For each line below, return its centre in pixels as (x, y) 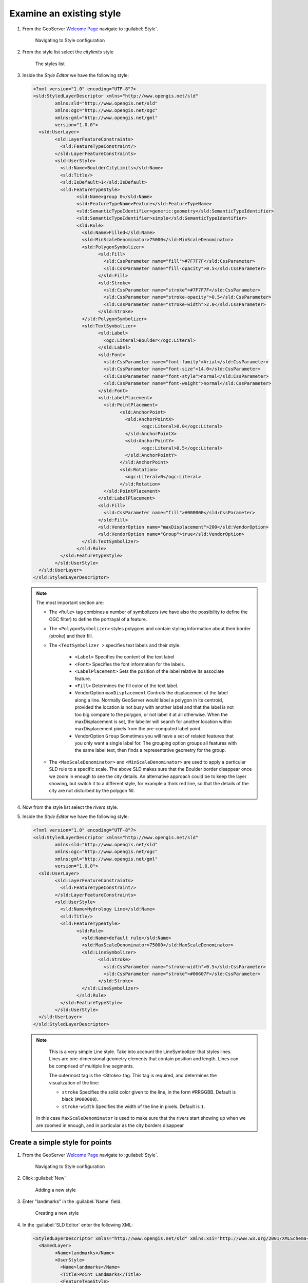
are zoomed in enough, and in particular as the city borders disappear (110, 1125)
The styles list (50, 64)
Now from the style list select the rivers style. (70, 807)
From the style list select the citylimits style (68, 52)
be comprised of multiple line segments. (92, 1066)
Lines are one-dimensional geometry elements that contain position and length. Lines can (144, 1059)
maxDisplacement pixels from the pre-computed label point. (138, 729)
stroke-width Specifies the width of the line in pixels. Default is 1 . (133, 1106)
